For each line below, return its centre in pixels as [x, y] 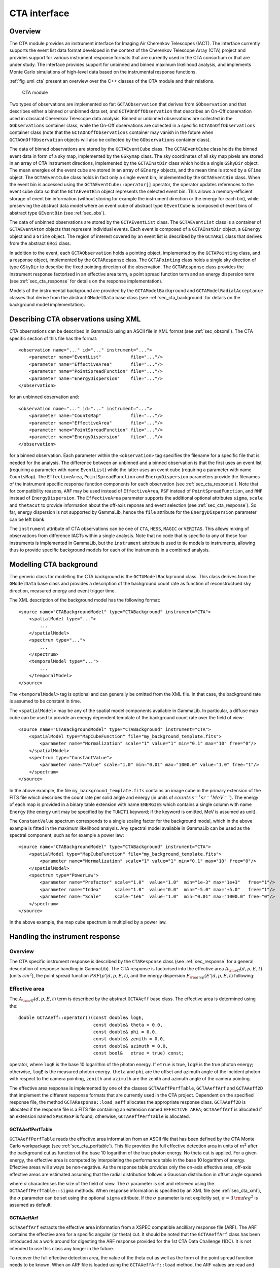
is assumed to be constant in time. [45, 701]
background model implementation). [47, 305]
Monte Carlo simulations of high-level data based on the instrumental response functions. [103, 72]
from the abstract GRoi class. [40, 243]
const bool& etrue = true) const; [139, 1053]
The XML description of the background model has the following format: [85, 600]
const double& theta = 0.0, [128, 1025]
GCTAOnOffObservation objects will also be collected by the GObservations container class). [110, 139]
